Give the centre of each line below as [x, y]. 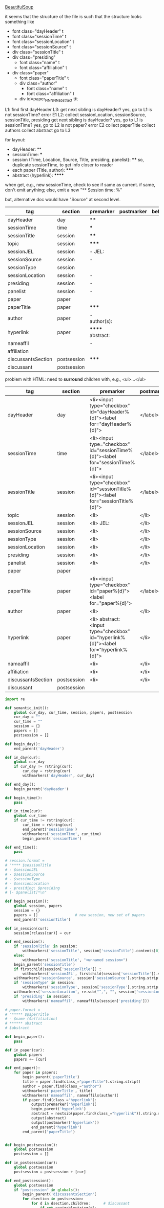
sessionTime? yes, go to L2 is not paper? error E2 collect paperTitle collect [80, 125]
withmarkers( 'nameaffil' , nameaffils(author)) [71, 1095]
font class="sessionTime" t [39, 36]
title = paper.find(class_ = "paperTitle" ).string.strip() [82, 1082]
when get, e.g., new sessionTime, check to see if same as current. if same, [80, 184]
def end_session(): [25, 942]
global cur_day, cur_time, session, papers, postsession [73, 712]
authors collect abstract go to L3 [38, 130]
